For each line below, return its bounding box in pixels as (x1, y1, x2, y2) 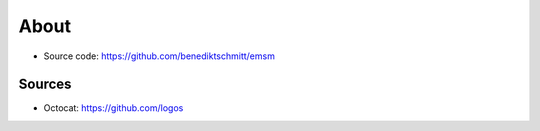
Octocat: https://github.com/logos (43, 102, 184, 114)
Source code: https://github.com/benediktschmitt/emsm (43, 50, 275, 62)
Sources (18, 76, 72, 93)
